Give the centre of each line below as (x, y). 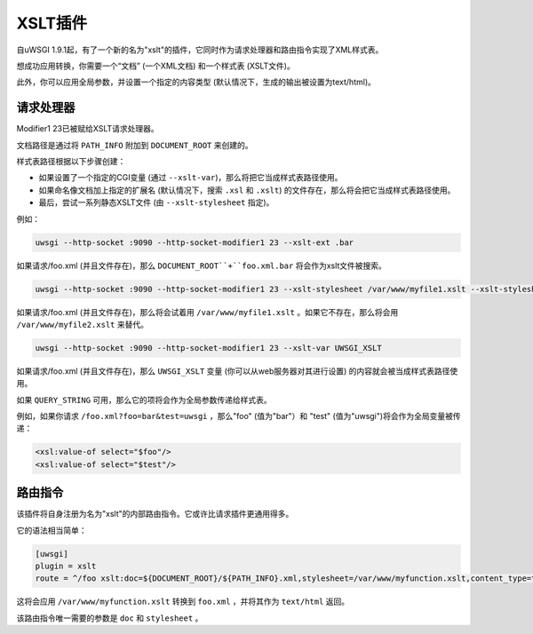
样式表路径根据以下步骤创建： (71, 162)
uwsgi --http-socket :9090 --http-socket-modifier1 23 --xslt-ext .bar (195, 242)
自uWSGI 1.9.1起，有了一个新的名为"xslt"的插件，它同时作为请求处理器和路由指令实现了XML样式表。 (200, 50)
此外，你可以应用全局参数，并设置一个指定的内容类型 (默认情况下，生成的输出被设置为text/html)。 (196, 82)
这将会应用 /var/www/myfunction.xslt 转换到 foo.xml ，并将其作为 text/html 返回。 (183, 602)
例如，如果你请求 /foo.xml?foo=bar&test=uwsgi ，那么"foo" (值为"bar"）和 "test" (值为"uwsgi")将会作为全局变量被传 (239, 416)
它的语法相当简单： (52, 530)
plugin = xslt (66, 567)
